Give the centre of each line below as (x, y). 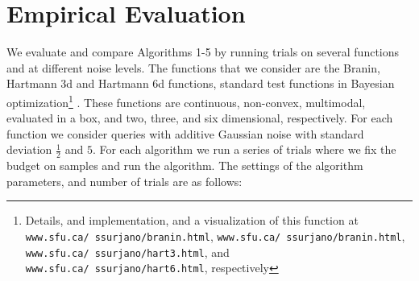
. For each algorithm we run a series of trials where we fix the (244, 149)
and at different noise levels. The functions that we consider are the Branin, (193, 67)
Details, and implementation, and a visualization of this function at (192, 220)
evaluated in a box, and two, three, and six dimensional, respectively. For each (200, 118)
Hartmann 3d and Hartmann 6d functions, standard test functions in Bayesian (201, 83)
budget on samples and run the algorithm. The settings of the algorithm (185, 165)
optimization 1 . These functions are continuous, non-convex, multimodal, (186, 101)
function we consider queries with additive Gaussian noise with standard (185, 133)
